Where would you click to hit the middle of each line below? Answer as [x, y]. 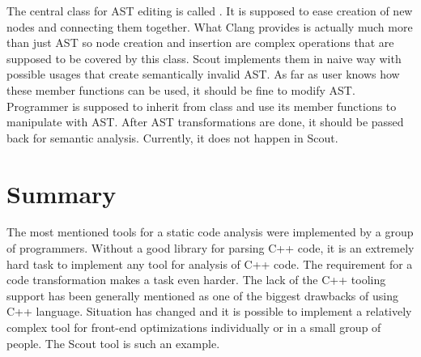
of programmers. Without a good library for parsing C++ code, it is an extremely [210, 248]
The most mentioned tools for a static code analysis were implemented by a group [210, 232]
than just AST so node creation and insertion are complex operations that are [200, 42]
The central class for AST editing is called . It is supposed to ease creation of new [210, 11]
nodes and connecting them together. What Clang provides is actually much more [210, 26]
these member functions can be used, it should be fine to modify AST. [181, 89]
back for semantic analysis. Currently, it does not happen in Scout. [172, 137]
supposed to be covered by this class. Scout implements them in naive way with [204, 58]
